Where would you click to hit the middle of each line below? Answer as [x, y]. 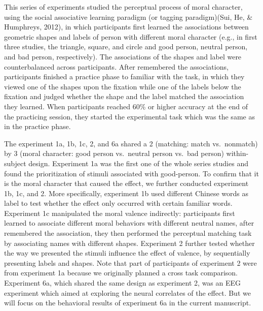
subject [15, 163]
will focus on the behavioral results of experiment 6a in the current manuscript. [128, 303]
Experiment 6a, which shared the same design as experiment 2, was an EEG [123, 283]
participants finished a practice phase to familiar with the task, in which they [124, 76]
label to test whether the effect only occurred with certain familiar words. [118, 203]
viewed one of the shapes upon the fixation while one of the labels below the [123, 86]
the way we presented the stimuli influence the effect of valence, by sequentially [127, 253]
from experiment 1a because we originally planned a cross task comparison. [121, 273]
